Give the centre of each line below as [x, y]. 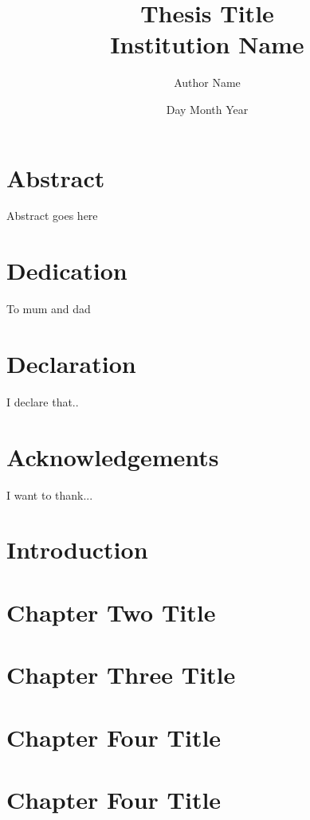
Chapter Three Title [121, 675]
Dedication [67, 271]
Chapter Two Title [111, 612]
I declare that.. [43, 401]
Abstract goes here [52, 216]
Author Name [207, 82]
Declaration [71, 363]
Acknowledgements [113, 456]
